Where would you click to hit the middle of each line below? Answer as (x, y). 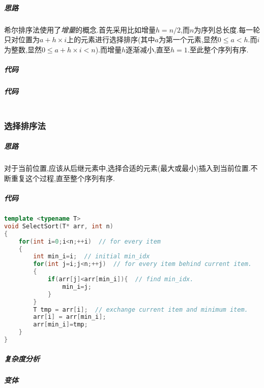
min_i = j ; (77, 287)
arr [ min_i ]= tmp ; (61, 325)
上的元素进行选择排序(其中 (111, 39)
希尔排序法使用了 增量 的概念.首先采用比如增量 (80, 29)
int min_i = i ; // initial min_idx (92, 257)
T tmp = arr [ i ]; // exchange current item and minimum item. (141, 309)
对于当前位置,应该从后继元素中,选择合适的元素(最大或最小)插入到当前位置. (127, 168)
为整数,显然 (23, 49)
